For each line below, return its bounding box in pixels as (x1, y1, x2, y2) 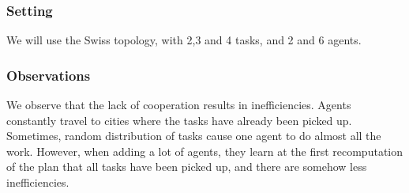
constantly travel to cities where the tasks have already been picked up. (6, 112, 352, 128)
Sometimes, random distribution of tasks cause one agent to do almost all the (6, 127, 381, 144)
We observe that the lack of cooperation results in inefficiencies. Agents (6, 96, 351, 113)
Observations (6, 65, 91, 85)
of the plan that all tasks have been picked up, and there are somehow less (6, 158, 367, 175)
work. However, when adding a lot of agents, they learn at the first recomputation (6, 142, 403, 159)
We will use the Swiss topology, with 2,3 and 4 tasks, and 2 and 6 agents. (6, 32, 362, 48)
